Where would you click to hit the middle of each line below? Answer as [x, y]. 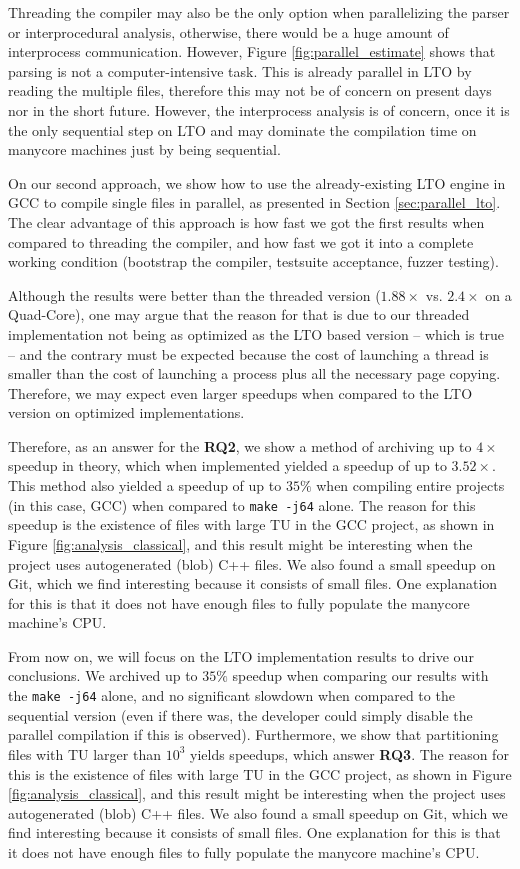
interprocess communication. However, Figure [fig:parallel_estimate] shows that [252, 51]
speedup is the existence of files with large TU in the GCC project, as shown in [251, 524]
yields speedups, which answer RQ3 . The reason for [349, 753]
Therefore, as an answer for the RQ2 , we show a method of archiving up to [240, 445]
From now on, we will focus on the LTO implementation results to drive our [241, 655]
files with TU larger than [84, 753]
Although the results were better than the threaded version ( [194, 294]
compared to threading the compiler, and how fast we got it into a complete [241, 241]
